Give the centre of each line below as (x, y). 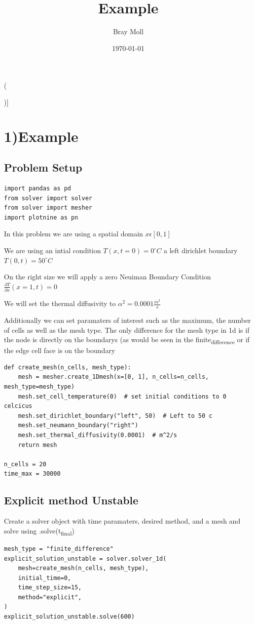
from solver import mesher (48, 208)
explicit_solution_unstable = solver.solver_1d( (85, 558)
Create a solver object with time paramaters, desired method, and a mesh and (122, 521)
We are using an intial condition (53, 250)
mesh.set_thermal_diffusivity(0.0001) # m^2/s (97, 435)
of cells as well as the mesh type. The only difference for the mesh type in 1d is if (127, 330)
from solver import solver (48, 198)
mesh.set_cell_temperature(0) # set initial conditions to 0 (122, 396)
